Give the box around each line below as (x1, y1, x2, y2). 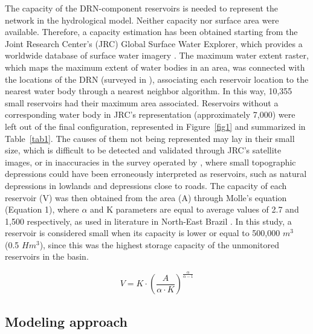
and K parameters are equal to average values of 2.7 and (90, 203, 299, 216)
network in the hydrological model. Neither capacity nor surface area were (5, 13, 279, 26)
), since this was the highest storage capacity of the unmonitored (39, 238, 279, 251)
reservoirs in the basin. (5, 250, 89, 263)
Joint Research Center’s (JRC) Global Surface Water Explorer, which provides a (5, 37, 303, 50)
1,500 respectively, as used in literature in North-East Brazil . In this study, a (5, 214, 292, 227)
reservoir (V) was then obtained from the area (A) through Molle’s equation (5, 191, 287, 204)
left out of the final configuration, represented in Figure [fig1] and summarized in (5, 120, 306, 132)
